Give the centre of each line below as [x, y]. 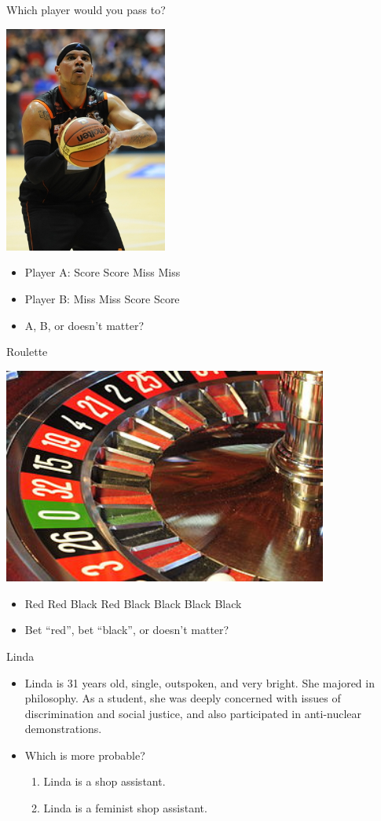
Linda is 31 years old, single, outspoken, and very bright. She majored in [200, 682]
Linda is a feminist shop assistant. [125, 808]
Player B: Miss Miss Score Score [102, 299]
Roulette [27, 352]
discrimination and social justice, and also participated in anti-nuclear [193, 713]
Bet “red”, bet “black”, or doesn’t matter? [127, 630]
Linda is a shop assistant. [104, 781]
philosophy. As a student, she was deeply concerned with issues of [183, 698]
